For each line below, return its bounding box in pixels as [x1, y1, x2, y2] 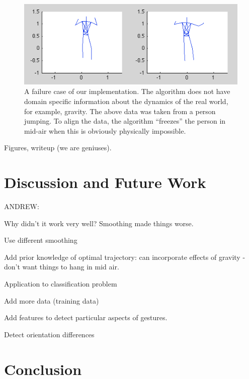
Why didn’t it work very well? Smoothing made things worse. [4, 218, 194, 228]
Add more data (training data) [4, 295, 99, 306]
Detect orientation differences [4, 329, 95, 339]
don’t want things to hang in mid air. [4, 261, 119, 272]
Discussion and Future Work [4, 172, 206, 193]
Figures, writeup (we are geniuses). [4, 142, 112, 153]
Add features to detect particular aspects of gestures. [4, 312, 168, 323]
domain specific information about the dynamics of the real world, [24, 96, 228, 106]
